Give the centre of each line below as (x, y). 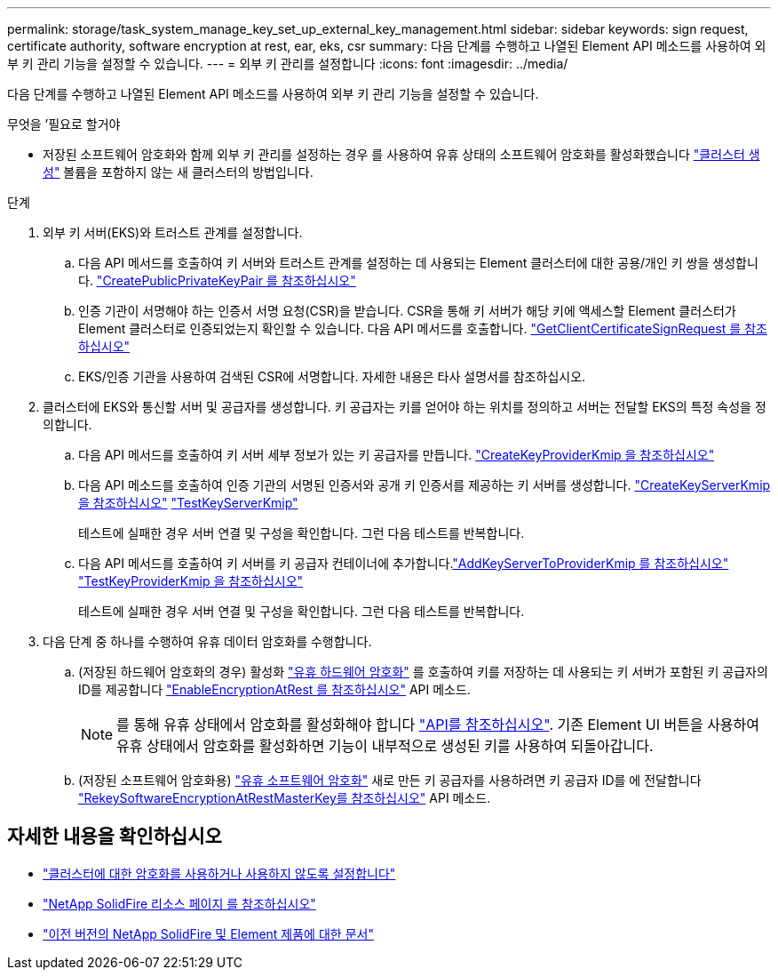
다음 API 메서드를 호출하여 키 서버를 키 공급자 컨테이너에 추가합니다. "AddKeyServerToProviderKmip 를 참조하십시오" (404, 563)
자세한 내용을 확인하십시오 (115, 837)
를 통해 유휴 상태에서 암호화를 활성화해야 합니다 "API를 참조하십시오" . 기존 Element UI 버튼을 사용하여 (438, 725)
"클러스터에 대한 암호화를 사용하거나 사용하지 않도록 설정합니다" (219, 873)
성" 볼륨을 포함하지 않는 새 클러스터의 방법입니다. (178, 172)
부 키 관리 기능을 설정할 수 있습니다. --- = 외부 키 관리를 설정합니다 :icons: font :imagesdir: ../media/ (288, 64)
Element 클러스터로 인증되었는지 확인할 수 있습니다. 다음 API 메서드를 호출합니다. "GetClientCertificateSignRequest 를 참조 (423, 328)
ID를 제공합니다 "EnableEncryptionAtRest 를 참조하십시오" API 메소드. (274, 689)
